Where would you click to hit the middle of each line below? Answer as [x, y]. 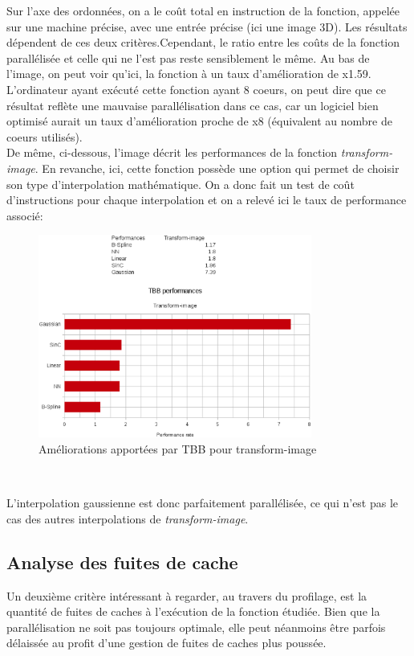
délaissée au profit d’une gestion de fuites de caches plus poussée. [166, 643]
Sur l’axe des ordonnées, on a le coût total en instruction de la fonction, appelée [203, 10]
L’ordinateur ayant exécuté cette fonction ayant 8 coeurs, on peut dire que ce [196, 89]
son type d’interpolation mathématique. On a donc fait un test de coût [181, 184]
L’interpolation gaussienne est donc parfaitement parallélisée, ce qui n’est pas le [203, 503]
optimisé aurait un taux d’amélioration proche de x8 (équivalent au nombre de [199, 121]
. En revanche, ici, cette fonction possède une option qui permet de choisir [217, 168]
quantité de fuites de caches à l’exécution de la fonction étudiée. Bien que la [193, 611]
